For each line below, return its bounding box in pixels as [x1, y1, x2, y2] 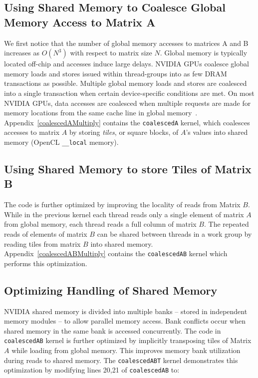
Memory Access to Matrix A [4, 14, 156, 29]
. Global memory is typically [160, 47, 248, 58]
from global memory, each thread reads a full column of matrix [4, 219, 197, 229]
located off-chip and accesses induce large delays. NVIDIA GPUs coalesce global [4, 58, 249, 69]
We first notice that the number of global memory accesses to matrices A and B [4, 37, 249, 48]
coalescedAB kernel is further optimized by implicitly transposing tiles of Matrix [4, 335, 252, 346]
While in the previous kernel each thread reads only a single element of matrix [4, 209, 244, 219]
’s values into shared [186, 127, 248, 137]
